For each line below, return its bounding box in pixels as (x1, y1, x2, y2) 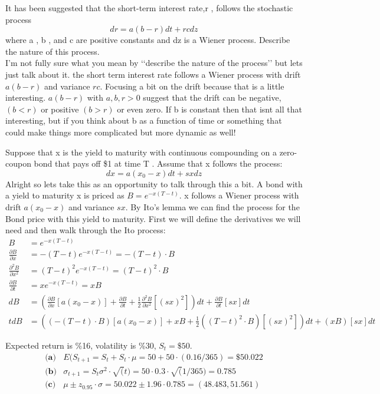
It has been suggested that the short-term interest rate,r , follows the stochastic (5, 2, 293, 14)
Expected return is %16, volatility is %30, (5, 339, 156, 351)
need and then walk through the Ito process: (5, 224, 166, 236)
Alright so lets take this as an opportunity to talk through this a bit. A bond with (5, 177, 303, 190)
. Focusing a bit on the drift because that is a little (100, 80, 284, 92)
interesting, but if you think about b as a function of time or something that (5, 114, 282, 127)
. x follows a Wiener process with (179, 189, 299, 201)
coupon (5, 157, 31, 170)
